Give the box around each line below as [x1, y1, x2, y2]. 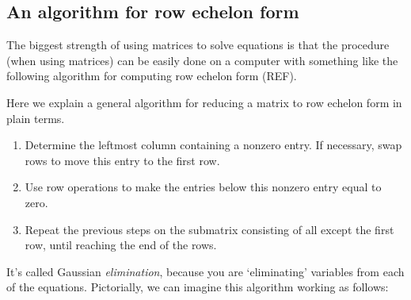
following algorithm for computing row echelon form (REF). [6, 67, 297, 84]
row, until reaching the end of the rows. [25, 237, 217, 253]
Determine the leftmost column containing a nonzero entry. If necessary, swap [25, 137, 402, 153]
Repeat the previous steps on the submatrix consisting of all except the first [25, 221, 394, 237]
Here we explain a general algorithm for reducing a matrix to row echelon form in [6, 94, 402, 110]
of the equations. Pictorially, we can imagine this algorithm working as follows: [6, 279, 389, 295]
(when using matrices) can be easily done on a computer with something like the [6, 52, 398, 68]
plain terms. [6, 110, 65, 126]
